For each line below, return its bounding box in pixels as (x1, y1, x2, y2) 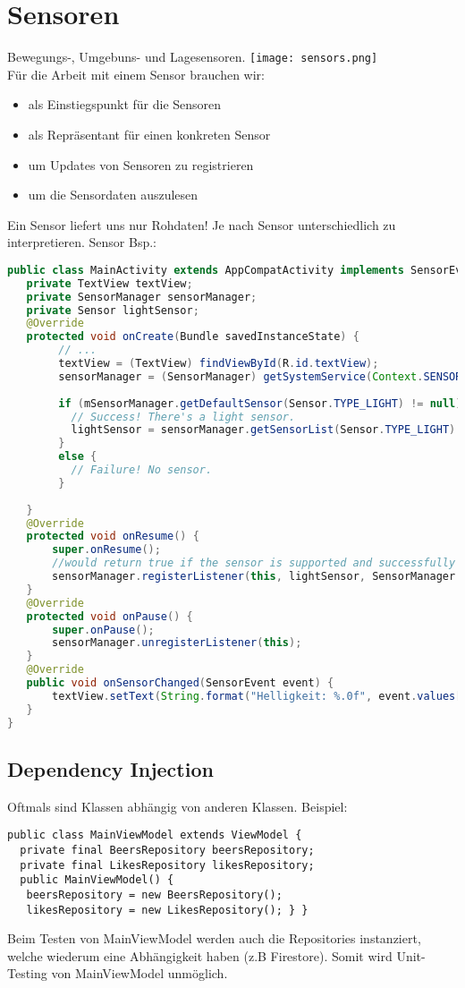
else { (58, 450, 97, 464)
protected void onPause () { (26, 609, 193, 623)
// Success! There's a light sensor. (71, 410, 296, 423)
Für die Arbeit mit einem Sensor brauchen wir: (7, 64, 265, 83)
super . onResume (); (52, 543, 161, 557)
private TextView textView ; (26, 277, 193, 290)
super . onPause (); (52, 623, 155, 636)
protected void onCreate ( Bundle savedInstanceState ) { (26, 330, 359, 344)
